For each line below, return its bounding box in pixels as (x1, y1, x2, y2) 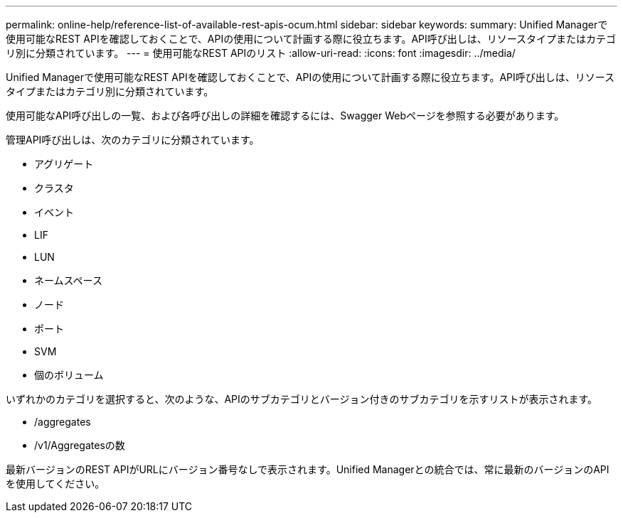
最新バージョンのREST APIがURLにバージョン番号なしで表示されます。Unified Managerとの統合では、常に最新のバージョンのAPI (6, 463, 609, 475)
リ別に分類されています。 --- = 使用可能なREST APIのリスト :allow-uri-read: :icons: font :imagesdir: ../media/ (6, 47, 516, 59)
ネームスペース (34, 274, 102, 286)
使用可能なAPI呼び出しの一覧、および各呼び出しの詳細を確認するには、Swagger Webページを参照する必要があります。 (6, 109, 565, 122)
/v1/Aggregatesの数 (34, 439, 125, 451)
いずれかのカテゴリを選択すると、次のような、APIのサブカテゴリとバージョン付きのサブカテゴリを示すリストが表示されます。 (6, 393, 598, 405)
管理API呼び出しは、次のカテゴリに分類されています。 (6, 134, 260, 146)
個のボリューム (34, 369, 104, 381)
